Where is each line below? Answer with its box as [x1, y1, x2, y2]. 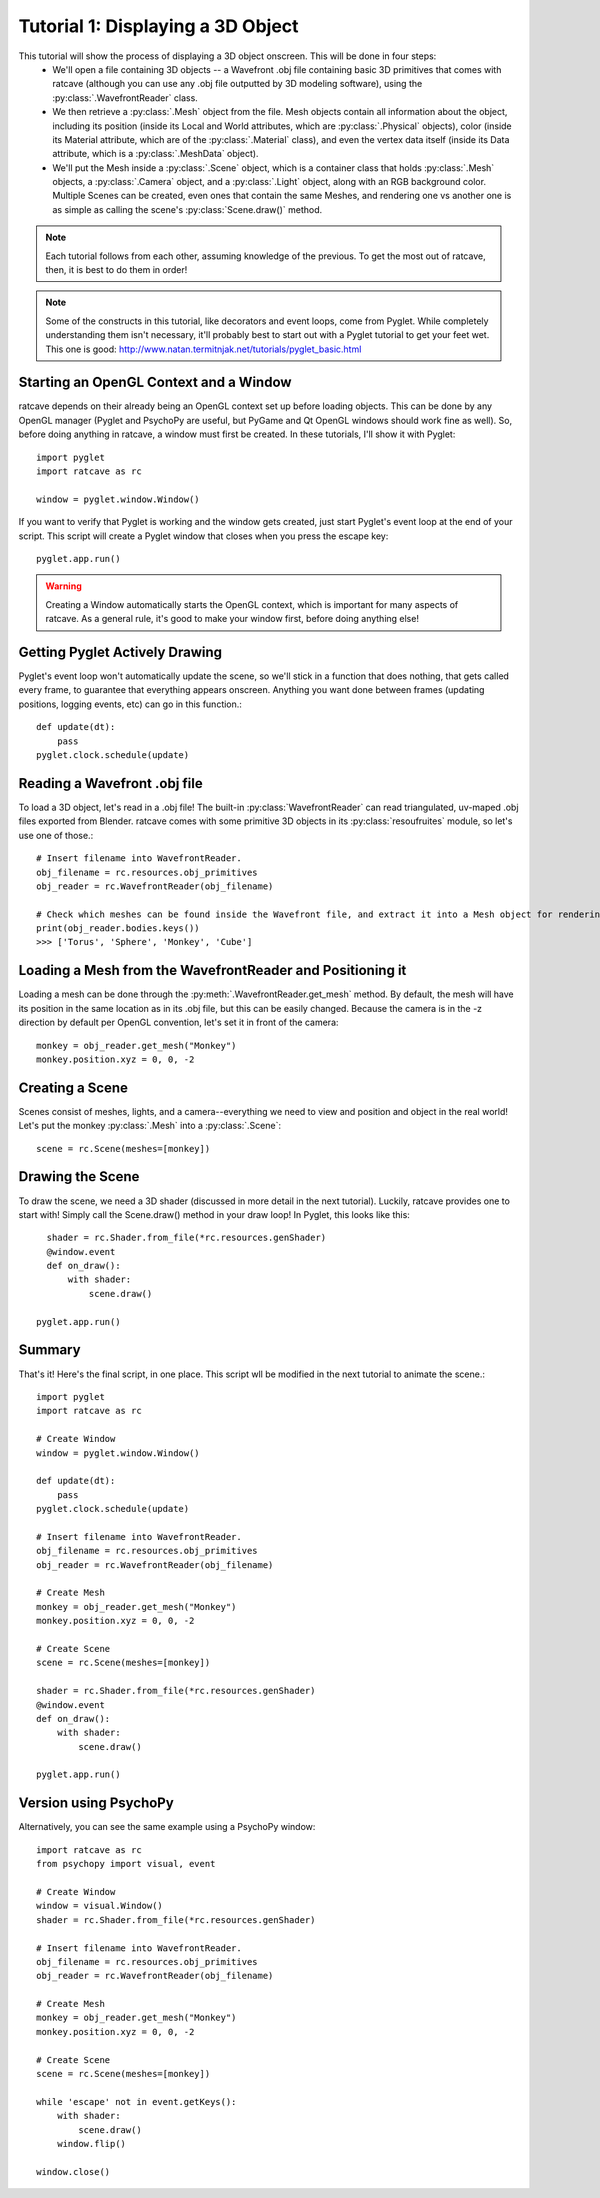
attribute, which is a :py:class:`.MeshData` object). [52, 148, 259, 160]
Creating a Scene [18, 1079, 129, 1096]
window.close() [36, 2166, 111, 2177]
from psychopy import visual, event [36, 1858, 216, 1870]
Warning [45, 580, 82, 592]
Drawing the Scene [18, 1168, 140, 1185]
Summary [18, 1341, 81, 1359]
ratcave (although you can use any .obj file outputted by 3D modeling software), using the [52, 78, 423, 90]
